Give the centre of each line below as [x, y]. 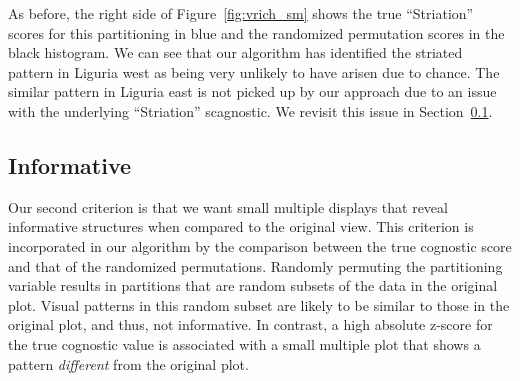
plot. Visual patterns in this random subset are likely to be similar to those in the [259, 304]
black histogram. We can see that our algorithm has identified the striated [235, 52]
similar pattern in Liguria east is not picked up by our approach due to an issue [252, 91]
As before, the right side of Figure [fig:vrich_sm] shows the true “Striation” [241, 13]
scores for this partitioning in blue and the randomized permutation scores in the [256, 32]
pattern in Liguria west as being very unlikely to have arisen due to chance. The [254, 71]
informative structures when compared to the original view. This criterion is [241, 226]
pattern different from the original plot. [128, 363]
